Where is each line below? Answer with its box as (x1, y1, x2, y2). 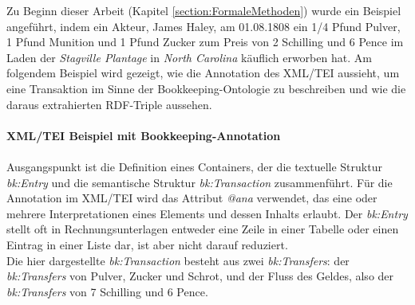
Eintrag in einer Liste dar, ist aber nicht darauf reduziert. (6, 236, 288, 252)
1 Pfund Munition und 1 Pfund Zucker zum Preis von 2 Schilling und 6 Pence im (6, 33, 404, 50)
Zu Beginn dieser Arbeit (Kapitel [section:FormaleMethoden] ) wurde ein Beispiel (6, 2, 401, 18)
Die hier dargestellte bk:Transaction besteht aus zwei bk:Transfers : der (6, 252, 350, 268)
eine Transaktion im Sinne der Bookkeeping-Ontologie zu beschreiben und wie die (6, 80, 406, 96)
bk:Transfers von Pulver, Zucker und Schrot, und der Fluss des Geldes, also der (6, 268, 394, 284)
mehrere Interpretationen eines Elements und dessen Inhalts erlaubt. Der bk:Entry (6, 205, 408, 221)
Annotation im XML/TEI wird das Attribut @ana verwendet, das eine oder (6, 190, 377, 206)
